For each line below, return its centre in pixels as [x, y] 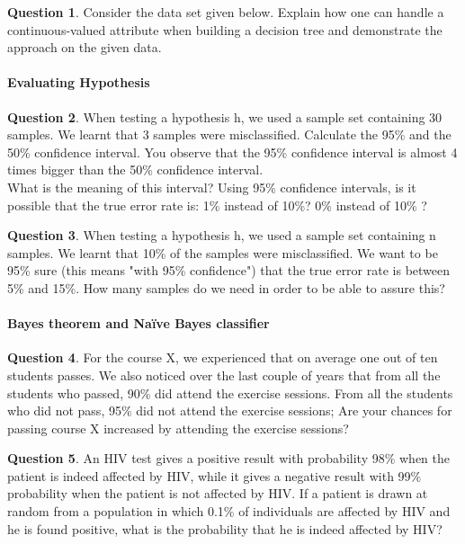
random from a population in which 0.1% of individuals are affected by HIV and [229, 511]
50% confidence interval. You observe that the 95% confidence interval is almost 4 [232, 152]
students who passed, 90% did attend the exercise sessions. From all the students [230, 392]
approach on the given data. [85, 47]
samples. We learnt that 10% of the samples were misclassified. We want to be [223, 252]
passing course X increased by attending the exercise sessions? [178, 428]
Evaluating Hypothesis [79, 82]
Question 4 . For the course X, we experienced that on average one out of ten [223, 357]
